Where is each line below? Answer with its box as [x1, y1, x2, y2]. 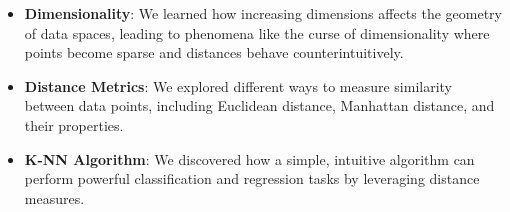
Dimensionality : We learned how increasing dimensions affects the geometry [24, 3, 503, 23]
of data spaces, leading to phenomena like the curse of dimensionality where [24, 22, 490, 43]
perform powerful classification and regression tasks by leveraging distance [24, 168, 480, 189]
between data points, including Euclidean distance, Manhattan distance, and [24, 95, 495, 116]
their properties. [24, 114, 124, 135]
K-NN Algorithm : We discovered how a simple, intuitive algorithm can [24, 148, 475, 169]
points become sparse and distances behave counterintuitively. [24, 42, 404, 63]
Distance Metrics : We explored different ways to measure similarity [24, 75, 453, 96]
